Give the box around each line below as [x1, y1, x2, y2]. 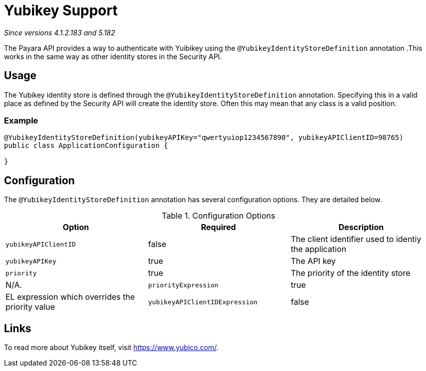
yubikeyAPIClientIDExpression [148, 298, 258, 306]
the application [290, 244, 347, 254]
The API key [290, 256, 336, 266]
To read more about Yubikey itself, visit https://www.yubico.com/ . [4, 343, 218, 352]
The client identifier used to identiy [290, 234, 422, 245]
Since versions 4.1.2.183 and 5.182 [4, 28, 115, 37]
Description [338, 222, 384, 233]
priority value [5, 302, 55, 312]
